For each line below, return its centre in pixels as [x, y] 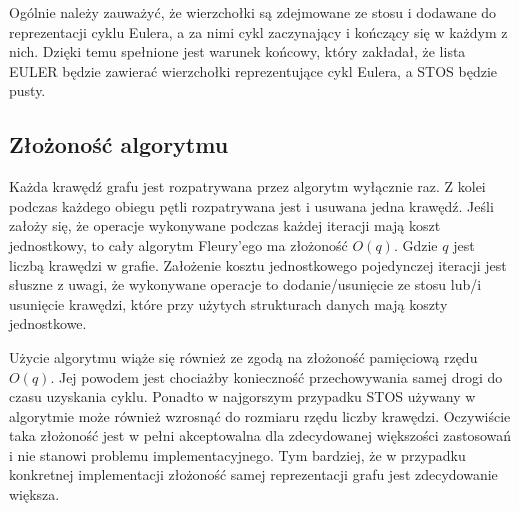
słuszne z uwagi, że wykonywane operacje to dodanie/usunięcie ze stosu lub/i [245, 284]
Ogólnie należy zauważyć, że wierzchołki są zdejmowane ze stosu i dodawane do [253, 12]
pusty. [27, 90]
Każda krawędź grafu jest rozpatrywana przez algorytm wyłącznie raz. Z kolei [247, 186]
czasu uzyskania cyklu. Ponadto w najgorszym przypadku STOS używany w [242, 396]
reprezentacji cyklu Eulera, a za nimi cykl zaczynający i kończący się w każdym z [258, 31]
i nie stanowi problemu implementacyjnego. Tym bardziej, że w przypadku [237, 454]
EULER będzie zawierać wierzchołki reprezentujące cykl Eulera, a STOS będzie [253, 70]
